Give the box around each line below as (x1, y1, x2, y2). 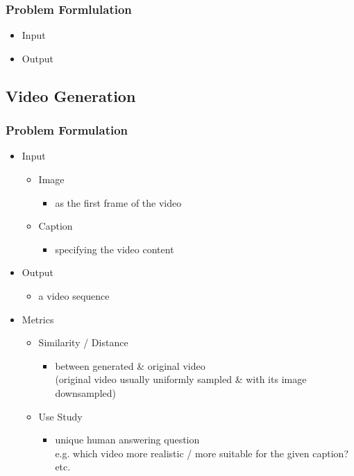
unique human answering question (55, 432, 200, 447)
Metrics (22, 312, 54, 326)
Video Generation (6, 85, 136, 106)
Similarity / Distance (38, 335, 128, 350)
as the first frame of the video (55, 195, 182, 210)
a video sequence (38, 288, 110, 303)
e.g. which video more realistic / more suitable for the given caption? (55, 445, 349, 460)
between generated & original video (55, 358, 205, 373)
